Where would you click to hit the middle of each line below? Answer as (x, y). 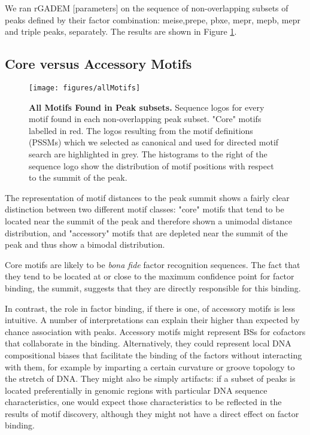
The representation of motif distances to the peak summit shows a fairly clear (147, 197)
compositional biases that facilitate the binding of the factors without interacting (154, 355)
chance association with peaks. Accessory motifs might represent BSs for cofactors (155, 331)
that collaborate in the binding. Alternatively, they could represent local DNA (148, 343)
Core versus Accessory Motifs (98, 64)
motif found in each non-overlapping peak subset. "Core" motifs (145, 119)
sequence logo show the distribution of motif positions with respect (151, 165)
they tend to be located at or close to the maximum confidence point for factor (150, 276)
